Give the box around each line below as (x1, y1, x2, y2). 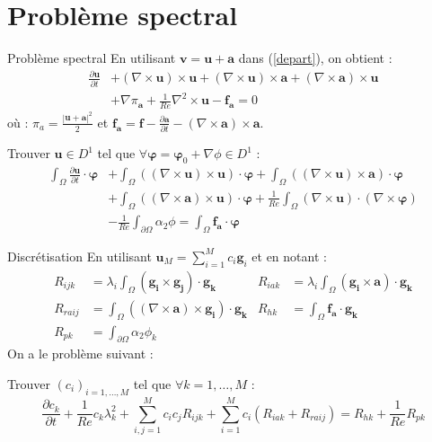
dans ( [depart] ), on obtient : (238, 49, 392, 67)
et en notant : (251, 246, 327, 265)
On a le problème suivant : (7, 344, 154, 363)
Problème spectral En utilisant (7, 49, 176, 67)
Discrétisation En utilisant (7, 246, 152, 265)
